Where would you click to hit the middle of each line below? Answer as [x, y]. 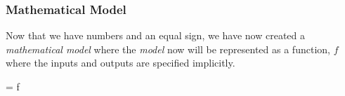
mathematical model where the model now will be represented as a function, [168, 49]
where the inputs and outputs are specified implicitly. [121, 63]
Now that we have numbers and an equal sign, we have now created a [156, 35]
